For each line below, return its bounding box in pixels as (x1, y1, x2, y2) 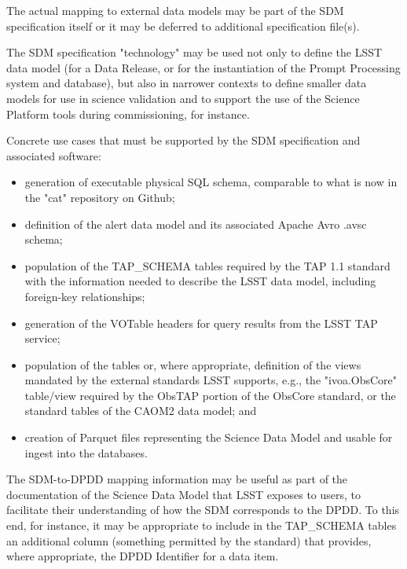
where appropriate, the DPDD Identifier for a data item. (6, 548, 279, 564)
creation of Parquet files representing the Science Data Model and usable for (24, 429, 393, 446)
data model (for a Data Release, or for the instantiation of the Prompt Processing (6, 59, 401, 75)
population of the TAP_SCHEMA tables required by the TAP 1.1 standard (24, 257, 390, 273)
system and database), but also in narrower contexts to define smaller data (6, 75, 367, 91)
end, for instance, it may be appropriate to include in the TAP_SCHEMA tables (6, 517, 397, 534)
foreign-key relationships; (24, 288, 145, 304)
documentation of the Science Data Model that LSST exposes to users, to (6, 486, 361, 502)
